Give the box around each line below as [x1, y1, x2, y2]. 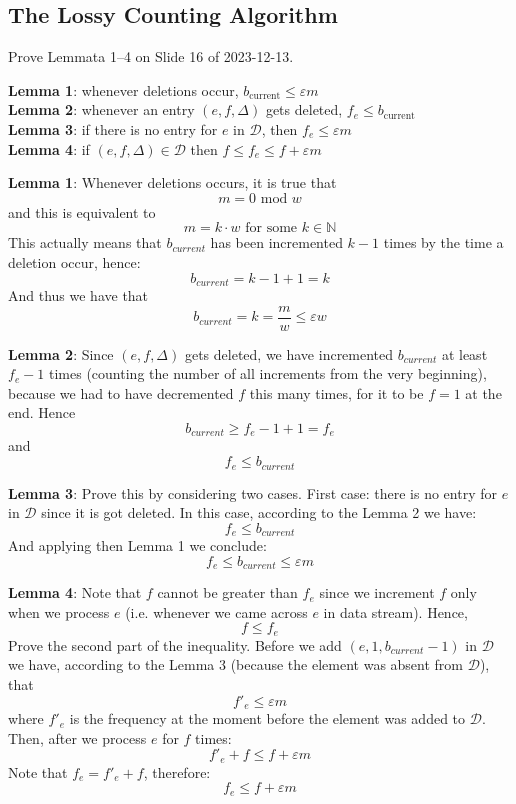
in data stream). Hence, [323, 601, 468, 622]
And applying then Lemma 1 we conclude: [8, 535, 267, 556]
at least [441, 343, 488, 364]
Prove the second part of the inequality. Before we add [8, 634, 342, 655]
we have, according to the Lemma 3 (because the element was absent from [8, 654, 464, 675]
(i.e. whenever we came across [125, 601, 308, 622]
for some [245, 221, 298, 236]
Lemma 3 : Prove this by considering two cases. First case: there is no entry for [8, 482, 497, 503]
